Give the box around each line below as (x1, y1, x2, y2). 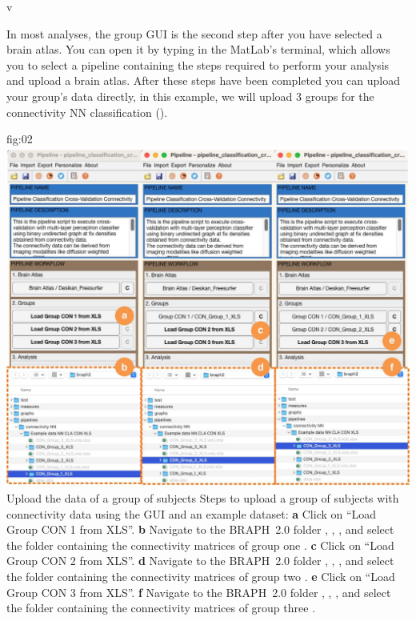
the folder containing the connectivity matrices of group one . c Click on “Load (6, 536, 394, 553)
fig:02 (6, 130, 33, 147)
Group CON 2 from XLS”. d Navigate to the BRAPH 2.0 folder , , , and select (6, 552, 394, 569)
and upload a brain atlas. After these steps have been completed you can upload (6, 72, 400, 89)
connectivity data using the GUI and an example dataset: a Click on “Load (6, 505, 377, 522)
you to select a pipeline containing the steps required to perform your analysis (6, 56, 390, 73)
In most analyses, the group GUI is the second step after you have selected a (6, 25, 382, 42)
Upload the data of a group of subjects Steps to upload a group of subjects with (6, 490, 399, 507)
